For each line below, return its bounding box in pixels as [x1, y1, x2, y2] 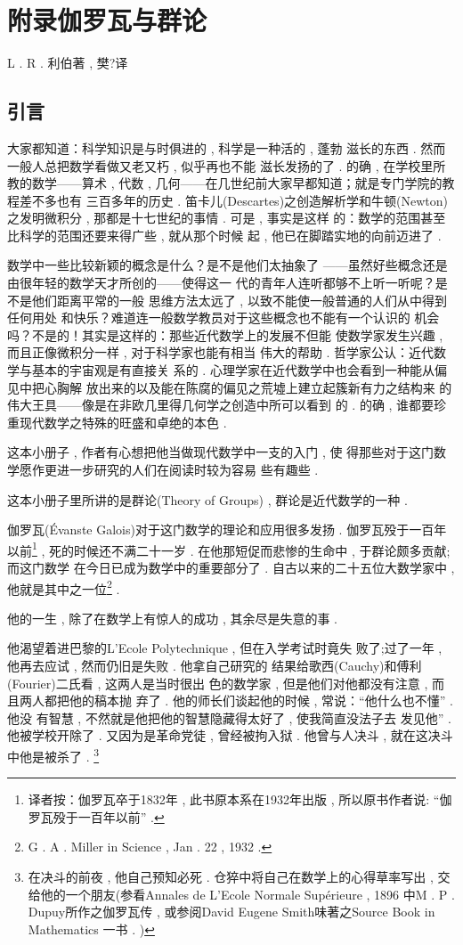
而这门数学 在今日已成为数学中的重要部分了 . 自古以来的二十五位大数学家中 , [7, 558, 455, 577]
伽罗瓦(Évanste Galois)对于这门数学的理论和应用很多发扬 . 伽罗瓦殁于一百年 [7, 520, 447, 539]
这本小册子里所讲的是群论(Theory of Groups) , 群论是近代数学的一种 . [7, 490, 408, 509]
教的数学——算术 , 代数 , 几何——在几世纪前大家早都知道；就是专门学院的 [7, 174, 443, 192]
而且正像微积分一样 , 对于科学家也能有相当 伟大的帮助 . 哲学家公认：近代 [7, 343, 435, 362]
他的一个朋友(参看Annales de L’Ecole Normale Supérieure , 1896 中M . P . [40, 884, 455, 903]
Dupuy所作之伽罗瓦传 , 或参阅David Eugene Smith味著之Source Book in [28, 902, 435, 921]
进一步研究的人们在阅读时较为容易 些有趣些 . [56, 460, 319, 479]
